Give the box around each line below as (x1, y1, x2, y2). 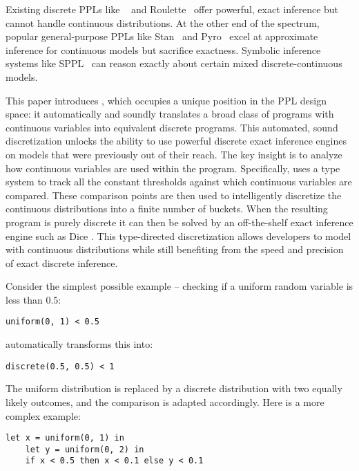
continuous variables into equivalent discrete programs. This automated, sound (6, 120, 338, 134)
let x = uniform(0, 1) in (6, 433, 124, 443)
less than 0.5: (6, 292, 61, 306)
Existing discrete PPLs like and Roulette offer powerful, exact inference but (6, 2, 339, 16)
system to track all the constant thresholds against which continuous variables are (6, 174, 352, 189)
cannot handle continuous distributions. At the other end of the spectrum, (6, 15, 320, 30)
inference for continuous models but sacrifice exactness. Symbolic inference (6, 42, 321, 57)
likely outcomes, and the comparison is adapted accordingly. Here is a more (6, 394, 324, 409)
